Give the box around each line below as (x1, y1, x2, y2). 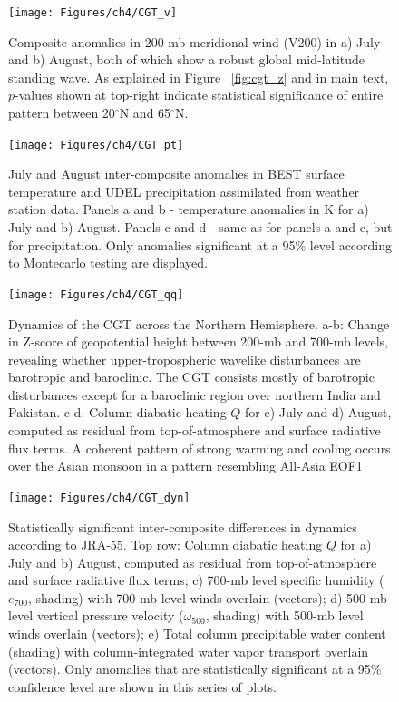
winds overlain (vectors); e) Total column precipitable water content (8, 624, 386, 643)
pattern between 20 (8, 103, 115, 122)
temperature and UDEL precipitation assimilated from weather (8, 181, 360, 200)
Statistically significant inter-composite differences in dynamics (8, 517, 357, 536)
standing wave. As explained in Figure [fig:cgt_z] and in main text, (8, 67, 389, 86)
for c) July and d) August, (245, 403, 392, 422)
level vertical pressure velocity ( (8, 606, 184, 625)
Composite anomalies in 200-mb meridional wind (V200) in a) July (8, 32, 381, 51)
